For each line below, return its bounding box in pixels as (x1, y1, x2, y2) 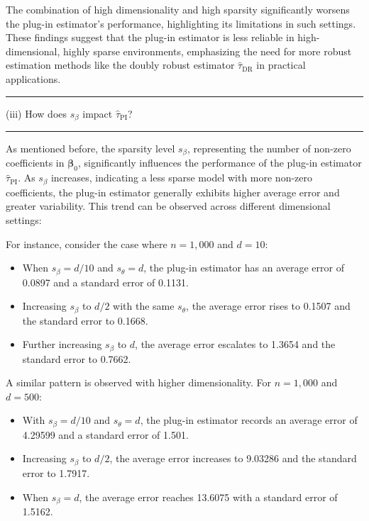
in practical (256, 57, 306, 72)
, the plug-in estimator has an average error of (143, 260, 344, 275)
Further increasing (22, 337, 102, 352)
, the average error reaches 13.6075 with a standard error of (79, 489, 338, 504)
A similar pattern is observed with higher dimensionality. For (6, 375, 272, 390)
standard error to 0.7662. (22, 351, 131, 366)
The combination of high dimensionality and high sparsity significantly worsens (6, 2, 350, 16)
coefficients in (6, 155, 65, 170)
